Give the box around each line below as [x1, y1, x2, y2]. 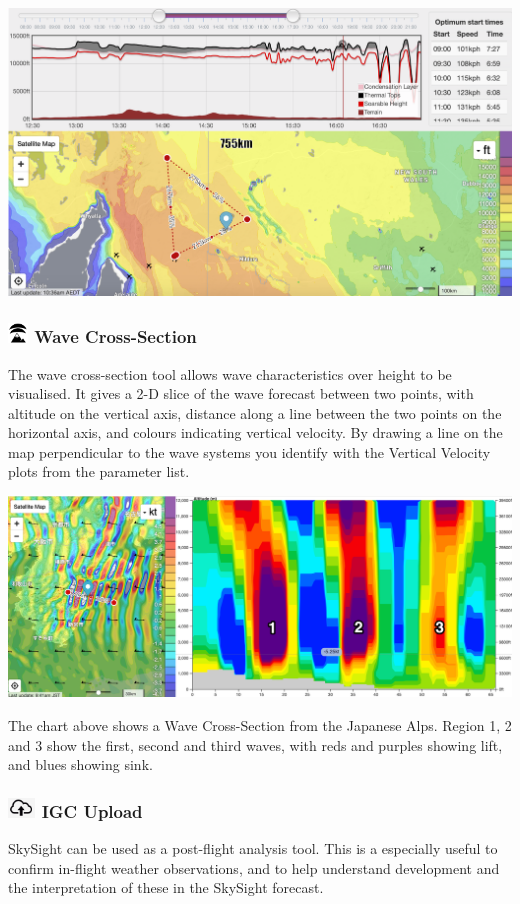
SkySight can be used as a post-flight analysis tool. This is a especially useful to [8, 837, 498, 858]
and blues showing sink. [8, 754, 153, 775]
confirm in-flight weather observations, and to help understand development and [8, 857, 500, 878]
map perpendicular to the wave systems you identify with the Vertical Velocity [8, 441, 491, 462]
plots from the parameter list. [8, 461, 190, 482]
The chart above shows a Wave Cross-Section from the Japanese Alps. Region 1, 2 [8, 714, 512, 735]
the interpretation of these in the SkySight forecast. [8, 877, 324, 898]
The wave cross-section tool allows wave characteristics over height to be [8, 363, 452, 384]
